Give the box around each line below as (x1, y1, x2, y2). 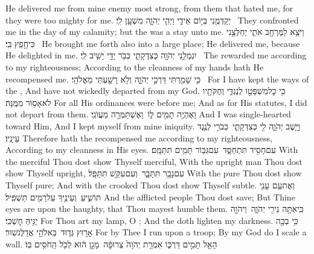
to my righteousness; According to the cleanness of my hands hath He (5, 60, 264, 73)
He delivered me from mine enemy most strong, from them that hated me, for (5, 2, 293, 14)
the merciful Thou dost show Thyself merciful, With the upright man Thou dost (5, 155, 303, 167)
